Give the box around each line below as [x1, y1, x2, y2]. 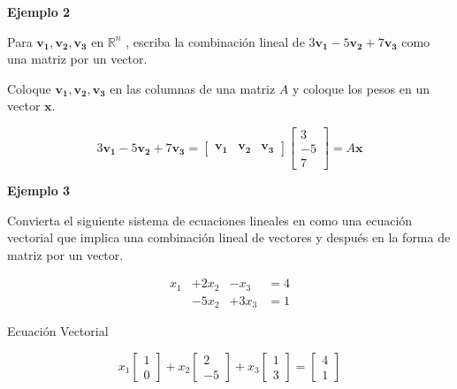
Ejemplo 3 [7, 181, 71, 200]
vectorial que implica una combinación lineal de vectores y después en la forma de [7, 228, 451, 247]
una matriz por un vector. [7, 50, 148, 68]
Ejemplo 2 [7, 3, 71, 20]
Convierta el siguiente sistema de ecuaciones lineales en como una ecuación [7, 210, 413, 229]
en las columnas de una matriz [110, 79, 276, 97]
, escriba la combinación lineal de [126, 32, 305, 50]
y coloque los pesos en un [293, 79, 430, 97]
